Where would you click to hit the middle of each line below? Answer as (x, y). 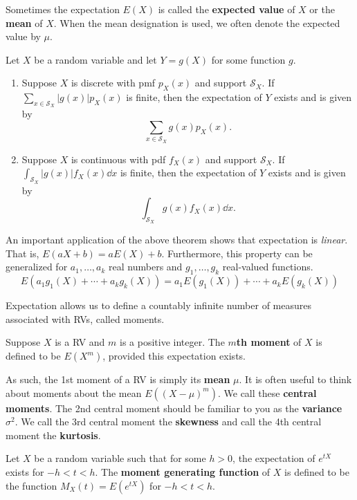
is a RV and (80, 342)
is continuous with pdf (118, 159)
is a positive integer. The (172, 342)
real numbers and (146, 267)
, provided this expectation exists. (174, 356)
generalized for (37, 267)
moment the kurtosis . (53, 435)
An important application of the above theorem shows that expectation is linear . (177, 240)
